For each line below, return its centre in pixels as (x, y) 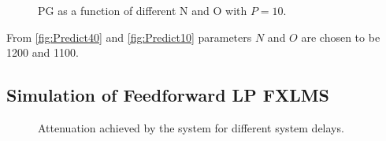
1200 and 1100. (43, 52)
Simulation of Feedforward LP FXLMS (168, 95)
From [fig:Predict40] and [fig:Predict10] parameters (129, 37)
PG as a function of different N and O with (143, 10)
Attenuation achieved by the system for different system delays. (191, 127)
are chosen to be (341, 37)
